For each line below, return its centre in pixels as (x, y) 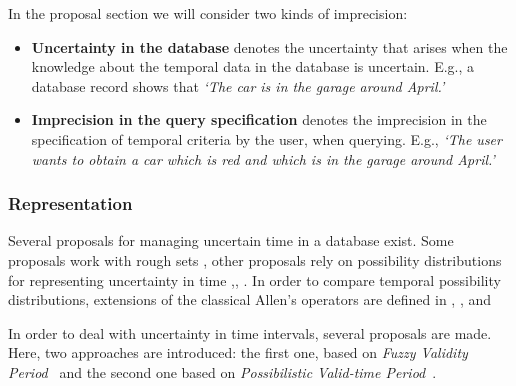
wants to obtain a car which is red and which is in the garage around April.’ (263, 158)
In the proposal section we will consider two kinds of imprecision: (208, 13)
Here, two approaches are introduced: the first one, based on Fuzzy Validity (238, 352)
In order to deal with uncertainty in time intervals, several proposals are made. (250, 332)
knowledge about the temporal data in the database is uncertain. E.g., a (253, 66)
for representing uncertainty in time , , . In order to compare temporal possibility (254, 279)
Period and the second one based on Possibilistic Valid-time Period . (222, 371)
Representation (70, 203)
